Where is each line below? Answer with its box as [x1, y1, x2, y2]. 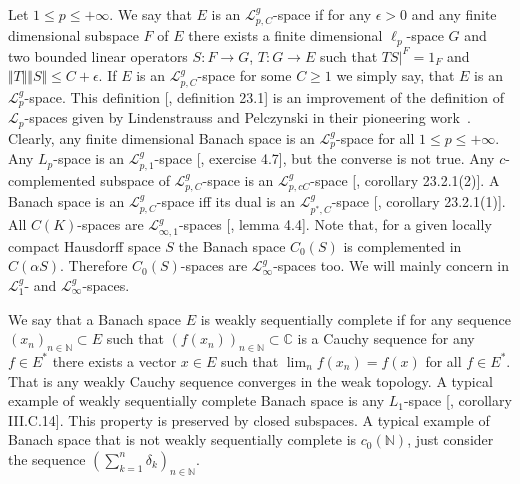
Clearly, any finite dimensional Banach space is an [8, 127, 315, 148]
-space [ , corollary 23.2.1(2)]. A [310, 169, 500, 190]
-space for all [336, 127, 415, 148]
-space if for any [272, 4, 372, 24]
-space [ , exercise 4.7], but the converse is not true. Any [154, 148, 495, 169]
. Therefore [60, 255, 128, 276]
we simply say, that [336, 65, 455, 86]
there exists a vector [52, 350, 177, 371]
